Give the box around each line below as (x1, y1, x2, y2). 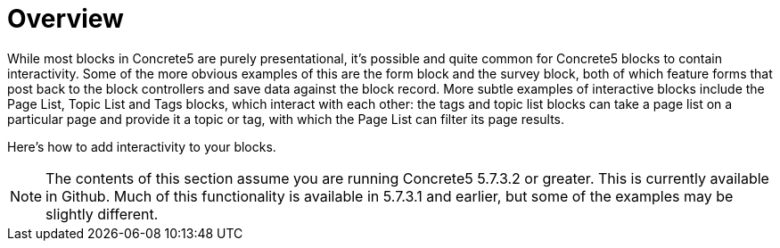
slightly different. (45, 204, 159, 223)
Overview (7, 4, 124, 34)
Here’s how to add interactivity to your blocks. (7, 138, 276, 154)
